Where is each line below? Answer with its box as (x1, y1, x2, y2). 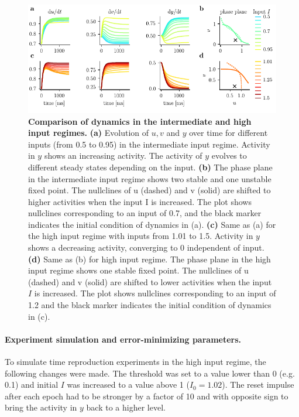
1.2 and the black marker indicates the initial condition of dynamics (28, 299, 271, 311)
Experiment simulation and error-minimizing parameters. (5, 333, 242, 345)
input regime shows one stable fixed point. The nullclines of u (28, 264, 249, 276)
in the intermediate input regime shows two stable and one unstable (28, 172, 271, 184)
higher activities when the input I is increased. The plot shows (28, 195, 252, 207)
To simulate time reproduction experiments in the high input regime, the (5, 356, 266, 368)
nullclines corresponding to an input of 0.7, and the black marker (28, 207, 262, 219)
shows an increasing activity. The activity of (44, 149, 202, 162)
